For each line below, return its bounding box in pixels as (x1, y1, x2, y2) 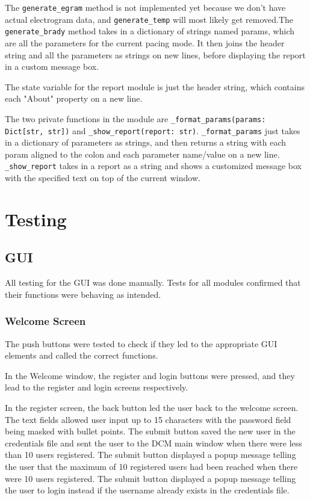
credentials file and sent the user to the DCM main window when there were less (5, 436, 302, 449)
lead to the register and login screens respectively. (5, 381, 188, 394)
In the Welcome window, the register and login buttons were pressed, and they (5, 369, 295, 381)
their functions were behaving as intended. (5, 288, 161, 300)
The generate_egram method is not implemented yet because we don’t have (5, 1, 286, 13)
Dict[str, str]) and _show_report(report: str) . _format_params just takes (5, 124, 300, 137)
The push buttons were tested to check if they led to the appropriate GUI (5, 337, 277, 350)
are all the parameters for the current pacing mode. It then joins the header (5, 36, 285, 49)
